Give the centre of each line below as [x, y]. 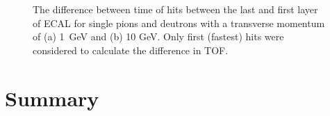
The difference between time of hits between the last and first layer [175, 9]
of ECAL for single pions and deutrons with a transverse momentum [179, 23]
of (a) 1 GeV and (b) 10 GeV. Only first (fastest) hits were [158, 36]
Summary [52, 98]
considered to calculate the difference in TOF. [131, 50]
